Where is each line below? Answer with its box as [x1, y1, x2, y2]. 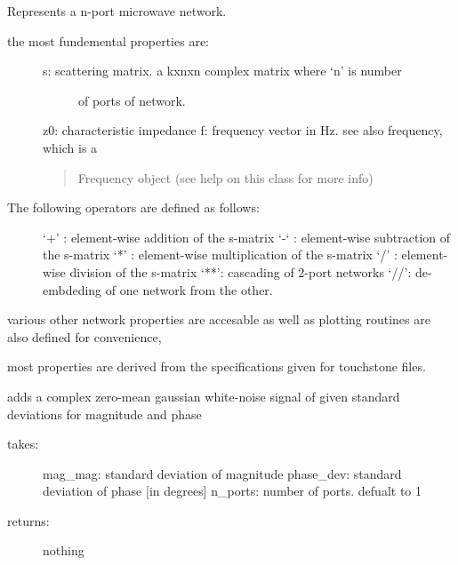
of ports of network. [78, 91, 186, 109]
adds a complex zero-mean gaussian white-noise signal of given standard [7, 386, 400, 405]
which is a [43, 138, 98, 156]
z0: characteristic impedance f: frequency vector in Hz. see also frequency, [43, 121, 443, 139]
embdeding [43, 280, 102, 298]
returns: [7, 511, 50, 529]
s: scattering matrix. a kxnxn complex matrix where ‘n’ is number [43, 61, 402, 80]
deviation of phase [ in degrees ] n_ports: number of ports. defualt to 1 [43, 481, 422, 500]
